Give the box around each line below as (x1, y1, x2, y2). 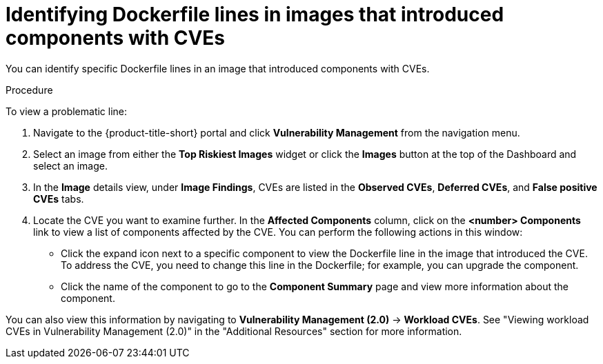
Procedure (6, 83, 53, 96)
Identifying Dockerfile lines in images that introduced (6, 3, 504, 26)
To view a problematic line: (6, 105, 128, 117)
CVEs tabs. (33, 192, 84, 205)
